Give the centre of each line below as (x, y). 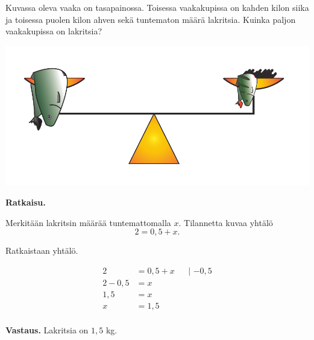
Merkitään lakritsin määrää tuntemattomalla (88, 222)
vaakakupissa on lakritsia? (54, 31)
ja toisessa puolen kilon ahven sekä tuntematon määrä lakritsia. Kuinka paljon (151, 19)
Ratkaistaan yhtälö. (42, 250)
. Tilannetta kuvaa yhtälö (226, 222)
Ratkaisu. (26, 202)
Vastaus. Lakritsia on (47, 330)
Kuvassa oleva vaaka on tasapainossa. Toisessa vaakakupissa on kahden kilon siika (157, 7)
